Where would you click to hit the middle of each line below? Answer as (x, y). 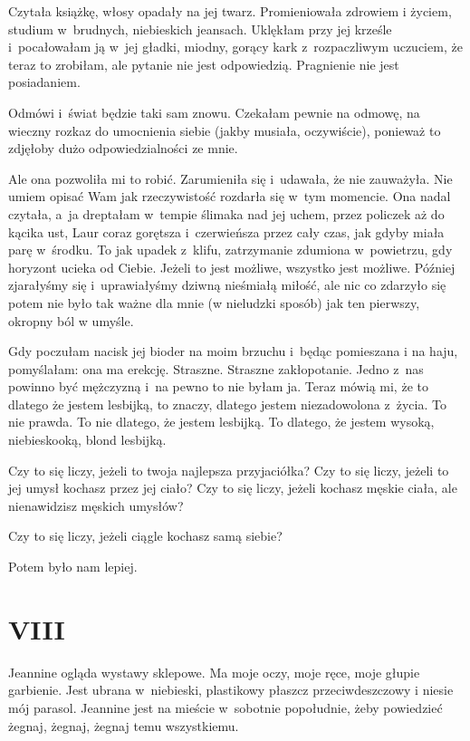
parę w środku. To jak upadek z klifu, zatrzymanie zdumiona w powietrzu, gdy (230, 250)
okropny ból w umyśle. (71, 320)
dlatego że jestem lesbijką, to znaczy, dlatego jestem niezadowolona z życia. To (227, 404)
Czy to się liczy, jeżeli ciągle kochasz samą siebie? (145, 536)
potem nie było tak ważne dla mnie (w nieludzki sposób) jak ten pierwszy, (214, 302)
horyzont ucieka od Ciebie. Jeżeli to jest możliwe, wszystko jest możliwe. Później (232, 267)
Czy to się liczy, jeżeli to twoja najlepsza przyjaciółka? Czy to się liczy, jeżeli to (229, 470)
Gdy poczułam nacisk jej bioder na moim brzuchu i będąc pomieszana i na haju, (233, 351)
